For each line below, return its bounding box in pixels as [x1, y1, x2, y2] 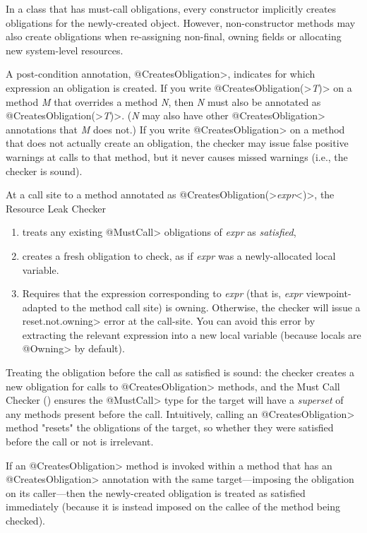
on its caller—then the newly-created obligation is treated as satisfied [6, 485, 306, 500]
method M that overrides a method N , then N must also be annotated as [6, 94, 321, 109]
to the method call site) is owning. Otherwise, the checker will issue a [60, 299, 361, 314]
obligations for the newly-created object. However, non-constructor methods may [6, 15, 356, 30]
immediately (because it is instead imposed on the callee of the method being [6, 499, 340, 514]
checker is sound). [6, 163, 83, 178]
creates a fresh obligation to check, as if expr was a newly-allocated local [22, 248, 336, 263]
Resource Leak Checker [6, 200, 107, 215]
